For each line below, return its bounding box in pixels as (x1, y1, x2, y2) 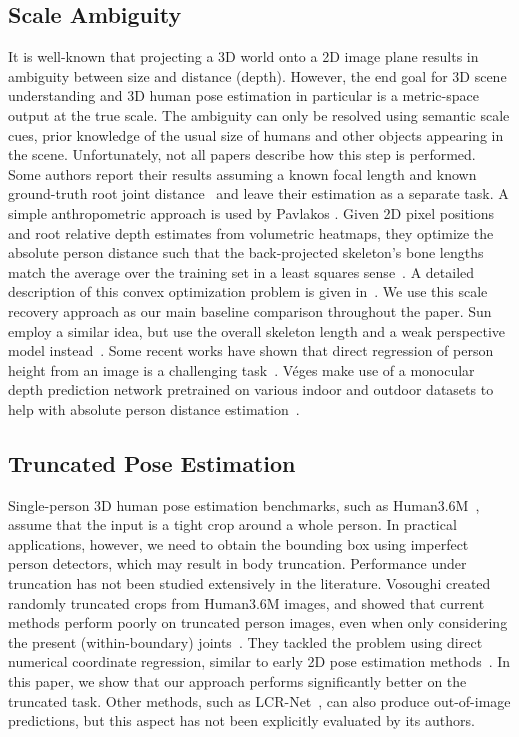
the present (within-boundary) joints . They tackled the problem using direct (8, 631, 483, 652)
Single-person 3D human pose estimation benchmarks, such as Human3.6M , (8, 494, 480, 515)
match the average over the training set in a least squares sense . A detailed (8, 261, 475, 282)
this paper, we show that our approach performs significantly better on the (8, 671, 467, 692)
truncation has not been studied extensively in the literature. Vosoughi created (8, 573, 491, 594)
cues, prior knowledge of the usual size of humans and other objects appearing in (8, 124, 504, 145)
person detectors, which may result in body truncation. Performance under (8, 553, 467, 574)
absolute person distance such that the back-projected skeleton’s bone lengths (8, 242, 484, 263)
